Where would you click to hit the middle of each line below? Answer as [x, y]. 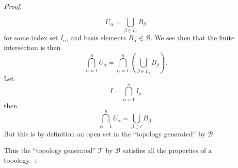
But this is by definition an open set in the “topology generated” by [105, 134]
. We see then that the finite [192, 38]
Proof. [13, 6]
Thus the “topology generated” [50, 150]
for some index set [31, 38]
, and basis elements [96, 38]
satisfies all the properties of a [167, 150]
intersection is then [32, 47]
